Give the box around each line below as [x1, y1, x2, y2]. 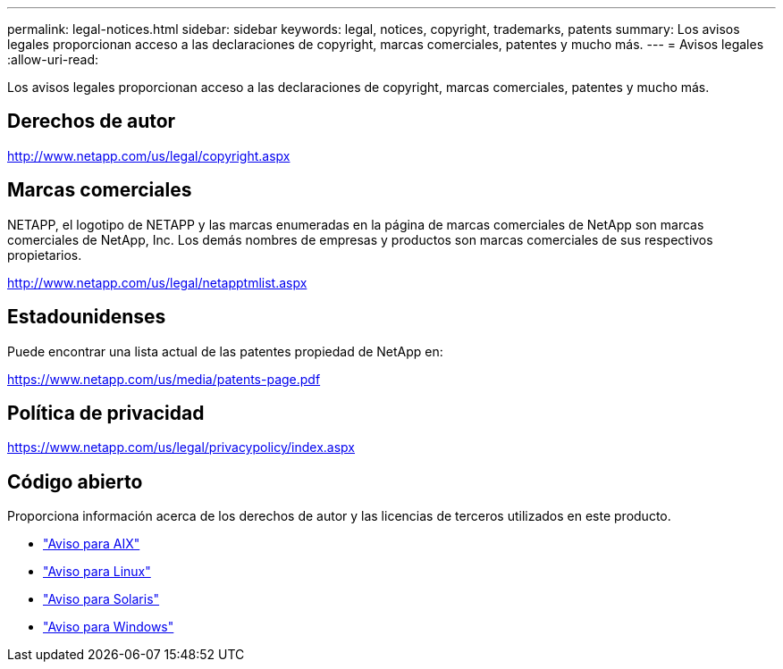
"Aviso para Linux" [43, 564, 151, 580]
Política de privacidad [7, 401, 205, 424]
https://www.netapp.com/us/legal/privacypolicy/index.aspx [7, 439, 355, 456]
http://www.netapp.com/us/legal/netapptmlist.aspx [7, 274, 307, 290]
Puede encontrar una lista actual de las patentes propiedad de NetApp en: [7, 343, 443, 359]
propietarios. [7, 247, 82, 263]
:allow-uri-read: [7, 52, 99, 67]
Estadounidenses [7, 305, 166, 329]
